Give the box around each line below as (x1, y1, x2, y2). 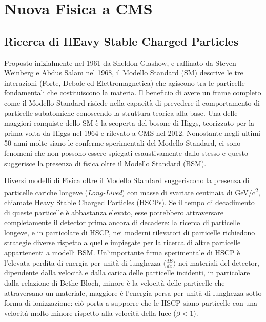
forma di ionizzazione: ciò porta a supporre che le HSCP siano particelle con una (4, 297, 258, 308)
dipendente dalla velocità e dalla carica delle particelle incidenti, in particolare (4, 267, 250, 278)
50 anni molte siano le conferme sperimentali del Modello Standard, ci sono (4, 137, 241, 148)
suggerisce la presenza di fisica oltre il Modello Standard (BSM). (4, 157, 207, 168)
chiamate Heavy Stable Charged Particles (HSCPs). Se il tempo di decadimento (4, 196, 255, 207)
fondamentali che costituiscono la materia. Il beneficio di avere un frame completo (4, 87, 261, 98)
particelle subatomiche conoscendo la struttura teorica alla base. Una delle (4, 107, 238, 118)
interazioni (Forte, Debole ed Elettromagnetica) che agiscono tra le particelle (4, 77, 245, 88)
